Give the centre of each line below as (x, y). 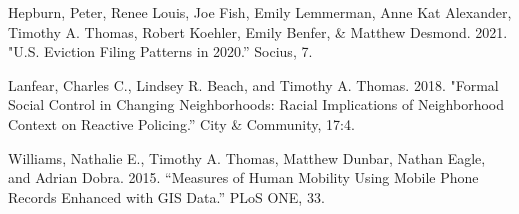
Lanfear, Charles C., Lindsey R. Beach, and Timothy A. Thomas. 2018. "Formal (253, 84)
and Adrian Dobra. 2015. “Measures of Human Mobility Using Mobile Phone (243, 177)
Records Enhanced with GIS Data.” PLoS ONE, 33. (166, 196)
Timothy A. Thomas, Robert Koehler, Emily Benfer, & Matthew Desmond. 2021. (258, 31)
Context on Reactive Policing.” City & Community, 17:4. (181, 123)
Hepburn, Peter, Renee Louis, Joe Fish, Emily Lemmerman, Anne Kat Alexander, (260, 12)
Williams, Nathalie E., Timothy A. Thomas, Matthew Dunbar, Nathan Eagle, (247, 157)
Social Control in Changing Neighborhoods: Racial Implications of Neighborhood (256, 104)
